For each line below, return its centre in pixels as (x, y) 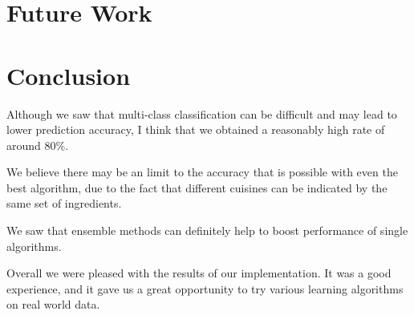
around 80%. (38, 145)
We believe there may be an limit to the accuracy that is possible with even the (202, 172)
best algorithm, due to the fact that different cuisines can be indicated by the (197, 187)
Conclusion (69, 75)
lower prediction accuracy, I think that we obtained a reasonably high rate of (196, 129)
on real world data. (53, 304)
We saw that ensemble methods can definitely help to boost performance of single (207, 230)
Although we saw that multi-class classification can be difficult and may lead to (202, 113)
